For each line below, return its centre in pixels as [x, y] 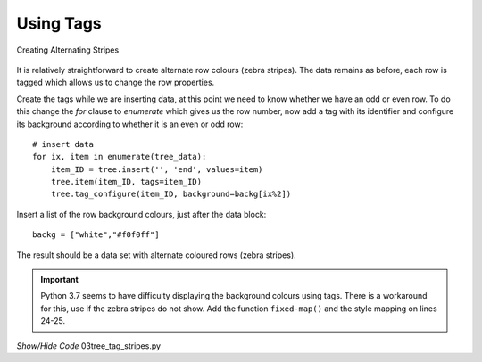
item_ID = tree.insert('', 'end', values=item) [157, 169]
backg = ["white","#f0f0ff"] [96, 235]
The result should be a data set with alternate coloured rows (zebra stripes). [156, 255]
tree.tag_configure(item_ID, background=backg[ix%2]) [171, 194]
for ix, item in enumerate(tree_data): [120, 157]
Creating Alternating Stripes [68, 50]
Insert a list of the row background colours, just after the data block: [141, 214]
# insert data [63, 144]
